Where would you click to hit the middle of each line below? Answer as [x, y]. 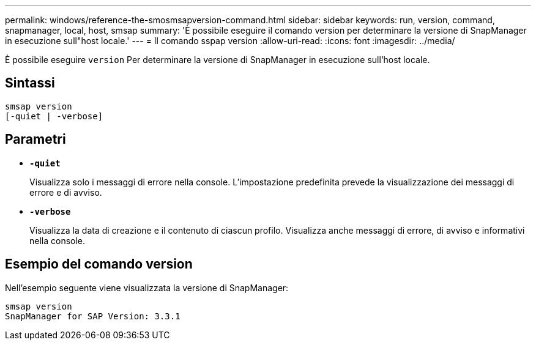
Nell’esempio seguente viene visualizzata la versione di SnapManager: [147, 287]
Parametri [35, 139]
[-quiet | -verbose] [54, 116]
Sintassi [30, 83]
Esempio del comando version [99, 264]
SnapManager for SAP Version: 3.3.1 [93, 316]
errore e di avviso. [66, 192]
